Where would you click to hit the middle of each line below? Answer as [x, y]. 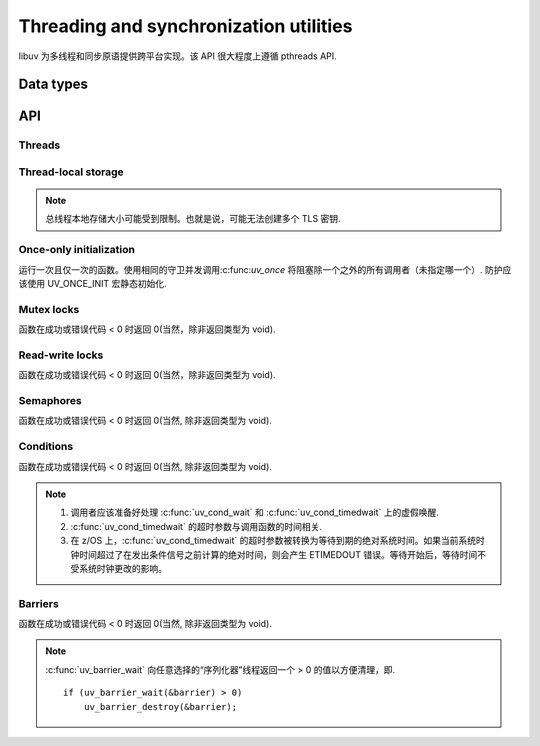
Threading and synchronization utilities [185, 26]
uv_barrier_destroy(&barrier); [160, 706]
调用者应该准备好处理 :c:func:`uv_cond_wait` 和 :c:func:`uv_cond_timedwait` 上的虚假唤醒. [255, 512]
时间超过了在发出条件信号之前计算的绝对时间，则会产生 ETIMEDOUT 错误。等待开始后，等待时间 [278, 554]
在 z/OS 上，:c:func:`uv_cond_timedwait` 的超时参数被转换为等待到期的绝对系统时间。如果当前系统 [273, 541]
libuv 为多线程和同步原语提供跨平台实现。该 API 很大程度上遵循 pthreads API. [177, 56]
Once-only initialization [76, 250]
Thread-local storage [71, 172]
